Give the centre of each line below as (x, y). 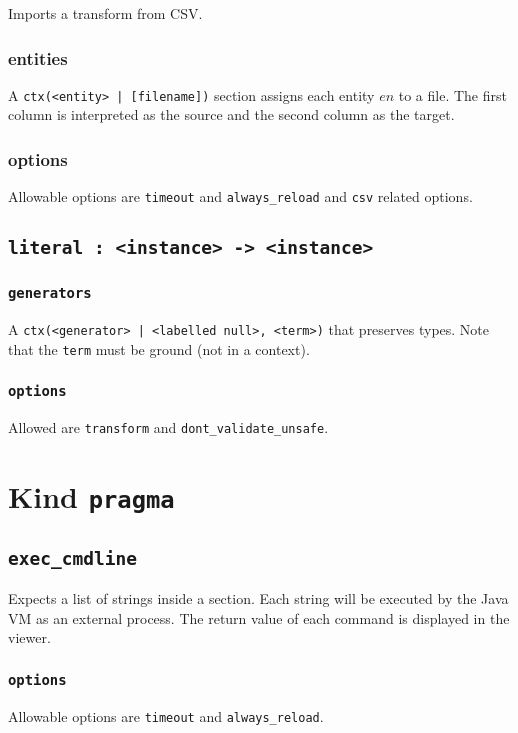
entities (38, 57)
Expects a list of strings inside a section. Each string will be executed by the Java (258, 598)
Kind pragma (91, 496)
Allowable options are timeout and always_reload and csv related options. (240, 196)
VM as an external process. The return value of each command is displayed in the (259, 617)
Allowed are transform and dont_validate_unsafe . (168, 427)
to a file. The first (452, 94)
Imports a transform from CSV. (105, 13)
